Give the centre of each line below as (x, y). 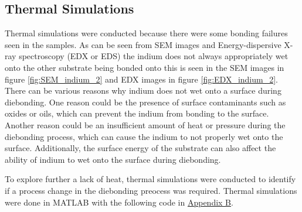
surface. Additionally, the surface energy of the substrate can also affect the (140, 148)
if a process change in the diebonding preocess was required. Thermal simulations (151, 190)
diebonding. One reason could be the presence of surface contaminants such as (145, 102)
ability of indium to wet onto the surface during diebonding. (113, 159)
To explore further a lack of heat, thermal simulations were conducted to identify (150, 179)
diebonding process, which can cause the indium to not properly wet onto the (144, 136)
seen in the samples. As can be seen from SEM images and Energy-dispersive (143, 44)
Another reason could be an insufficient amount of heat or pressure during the (145, 124)
